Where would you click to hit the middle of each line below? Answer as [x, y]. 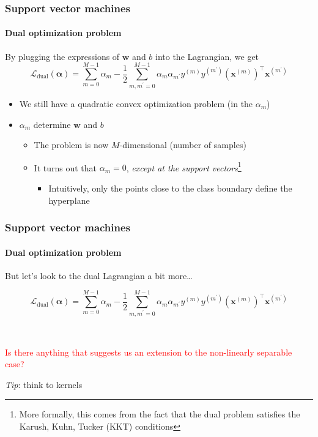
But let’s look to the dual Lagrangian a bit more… [99, 275]
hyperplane [69, 200]
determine [52, 124]
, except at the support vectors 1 [184, 166]
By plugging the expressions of [62, 56]
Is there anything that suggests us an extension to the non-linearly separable [149, 352]
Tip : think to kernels [44, 384]
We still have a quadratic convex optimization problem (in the [136, 103]
